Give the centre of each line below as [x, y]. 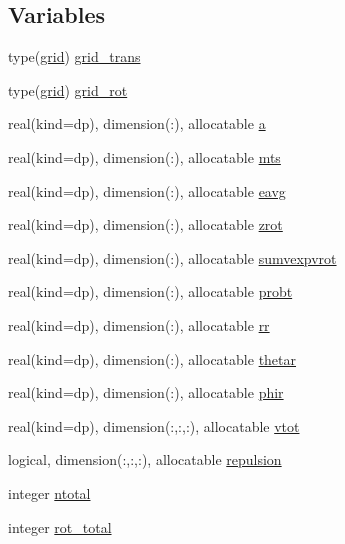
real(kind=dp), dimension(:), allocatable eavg [147, 190]
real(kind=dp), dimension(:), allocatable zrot [145, 224]
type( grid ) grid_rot [68, 89]
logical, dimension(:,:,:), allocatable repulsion [145, 459]
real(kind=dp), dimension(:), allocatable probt [150, 291]
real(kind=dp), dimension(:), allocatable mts [144, 156]
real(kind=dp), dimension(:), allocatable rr [139, 324]
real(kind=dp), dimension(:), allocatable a [137, 123]
